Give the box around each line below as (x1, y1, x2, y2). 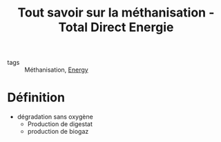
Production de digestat (27, 120, 93, 128)
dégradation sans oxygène (17, 112, 93, 121)
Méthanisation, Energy (24, 65, 88, 74)
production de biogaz (27, 128, 89, 136)
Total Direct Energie (58, 19, 174, 35)
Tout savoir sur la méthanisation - (17, 5, 215, 21)
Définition (7, 90, 66, 105)
